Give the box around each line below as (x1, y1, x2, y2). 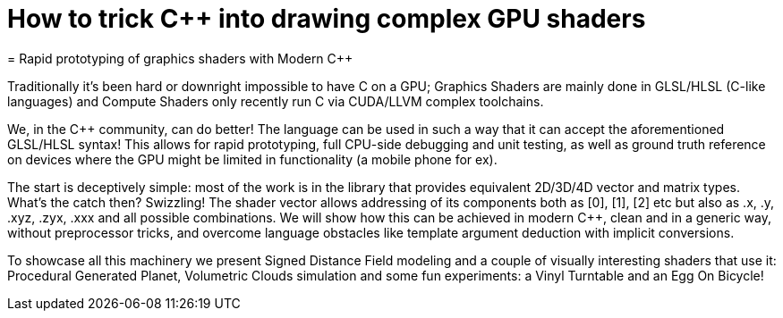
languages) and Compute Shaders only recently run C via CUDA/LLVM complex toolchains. (7, 93, 544, 109)
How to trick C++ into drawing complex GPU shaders (7, 4, 646, 34)
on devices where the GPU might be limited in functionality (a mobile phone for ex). (7, 151, 498, 167)
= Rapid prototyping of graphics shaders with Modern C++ (7, 50, 353, 66)
